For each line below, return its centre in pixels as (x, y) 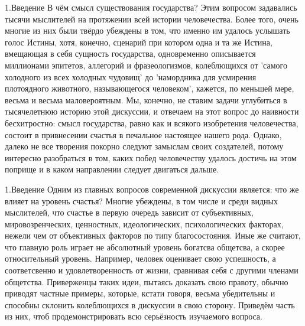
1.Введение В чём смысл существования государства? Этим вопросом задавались (151, 7)
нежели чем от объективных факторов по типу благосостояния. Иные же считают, (153, 235)
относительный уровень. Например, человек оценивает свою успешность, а (140, 258)
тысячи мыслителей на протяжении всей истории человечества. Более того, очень (152, 19)
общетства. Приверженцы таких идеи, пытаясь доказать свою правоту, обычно (147, 281)
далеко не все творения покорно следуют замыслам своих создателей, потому (144, 146)
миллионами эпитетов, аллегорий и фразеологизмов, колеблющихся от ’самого (146, 65)
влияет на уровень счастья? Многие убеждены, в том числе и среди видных (141, 201)
